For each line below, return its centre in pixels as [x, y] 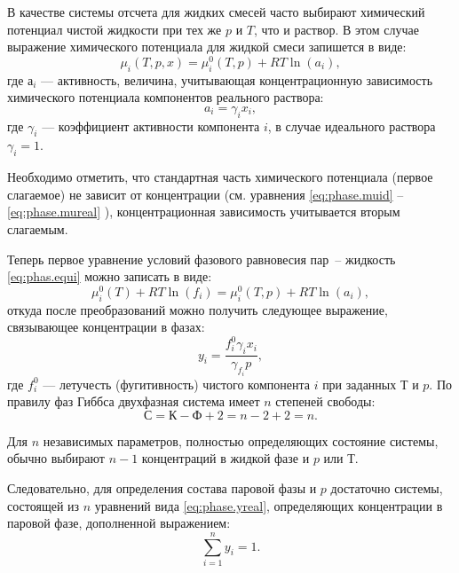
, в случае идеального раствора [352, 126]
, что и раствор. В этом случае [336, 29]
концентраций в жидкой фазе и [226, 458]
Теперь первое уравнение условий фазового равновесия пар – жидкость [202, 259]
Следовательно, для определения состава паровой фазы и [162, 488]
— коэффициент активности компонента [151, 126]
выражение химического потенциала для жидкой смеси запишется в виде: [207, 47]
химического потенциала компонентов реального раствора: [166, 97]
